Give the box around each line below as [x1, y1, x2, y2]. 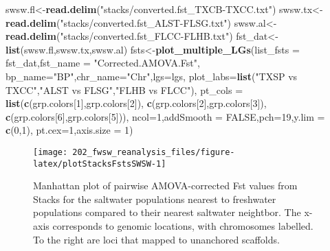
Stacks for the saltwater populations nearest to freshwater [33, 191, 276, 206]
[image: [33, 147, 68, 157]
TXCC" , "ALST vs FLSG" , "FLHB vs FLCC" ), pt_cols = [5, 82, 243, 97]
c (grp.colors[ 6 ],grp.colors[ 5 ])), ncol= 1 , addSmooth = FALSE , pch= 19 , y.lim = [5, 109, 325, 123]
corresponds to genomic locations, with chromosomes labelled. [52, 219, 313, 233]
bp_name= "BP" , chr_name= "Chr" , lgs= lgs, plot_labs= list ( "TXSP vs [5, 69, 298, 83]
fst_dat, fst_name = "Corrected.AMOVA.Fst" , [5, 56, 200, 70]
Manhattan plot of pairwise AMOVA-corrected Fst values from [33, 178, 298, 193]
